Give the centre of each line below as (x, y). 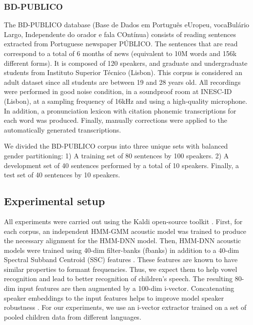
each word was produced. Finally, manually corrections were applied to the (116, 120)
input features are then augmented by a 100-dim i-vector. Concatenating (126, 288)
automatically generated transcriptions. (63, 129)
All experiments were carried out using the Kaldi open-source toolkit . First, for (123, 221)
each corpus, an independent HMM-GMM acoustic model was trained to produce (125, 231)
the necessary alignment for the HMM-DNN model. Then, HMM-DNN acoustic (123, 240)
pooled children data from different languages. (73, 316)
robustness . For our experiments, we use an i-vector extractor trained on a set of (125, 307)
